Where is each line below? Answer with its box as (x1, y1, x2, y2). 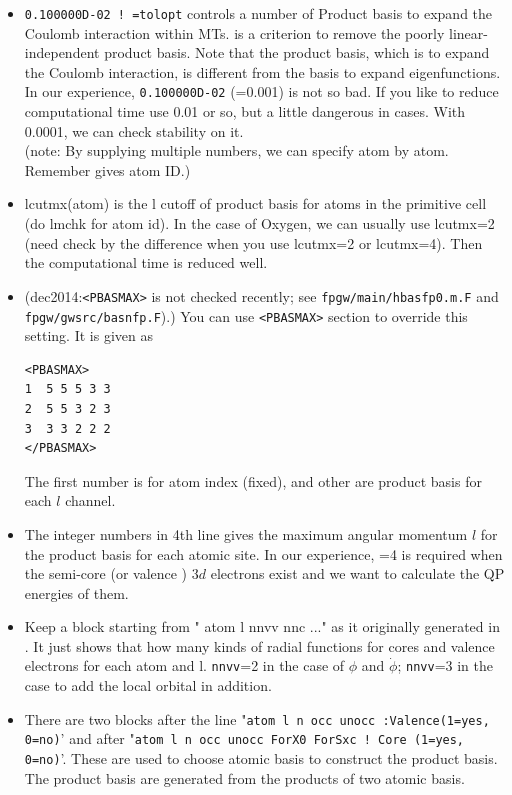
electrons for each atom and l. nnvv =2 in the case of (24, 655, 345, 676)
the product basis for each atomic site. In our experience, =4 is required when (24, 543, 503, 564)
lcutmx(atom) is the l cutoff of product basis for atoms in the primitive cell (24, 193, 487, 214)
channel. (65, 490, 116, 511)
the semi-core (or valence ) (24, 563, 188, 584)
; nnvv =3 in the (397, 655, 493, 676)
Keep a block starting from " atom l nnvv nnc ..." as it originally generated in (24, 616, 500, 637)
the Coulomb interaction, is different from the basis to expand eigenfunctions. (24, 61, 501, 82)
